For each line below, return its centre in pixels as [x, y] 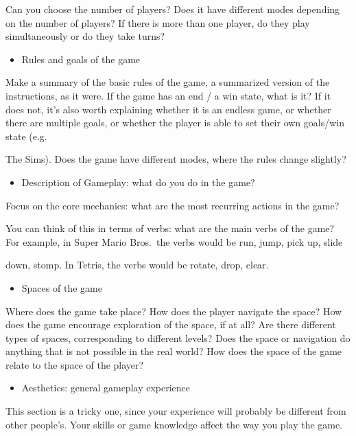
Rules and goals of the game [81, 59]
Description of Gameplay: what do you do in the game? [138, 182]
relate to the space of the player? [75, 364]
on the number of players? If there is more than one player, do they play [158, 22]
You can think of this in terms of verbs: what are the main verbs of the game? [170, 228]
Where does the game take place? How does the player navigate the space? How [174, 311]
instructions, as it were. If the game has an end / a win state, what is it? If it [168, 95]
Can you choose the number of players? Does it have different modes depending [173, 9]
